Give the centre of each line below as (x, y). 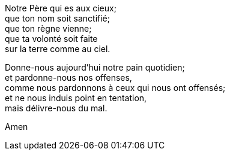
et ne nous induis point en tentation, (76, 98)
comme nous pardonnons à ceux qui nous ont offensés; (115, 88)
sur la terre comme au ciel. (58, 49)
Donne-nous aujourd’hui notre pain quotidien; (95, 67)
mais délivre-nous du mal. (56, 108)
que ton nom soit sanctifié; (58, 18)
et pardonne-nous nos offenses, (68, 77)
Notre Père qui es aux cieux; (61, 8)
